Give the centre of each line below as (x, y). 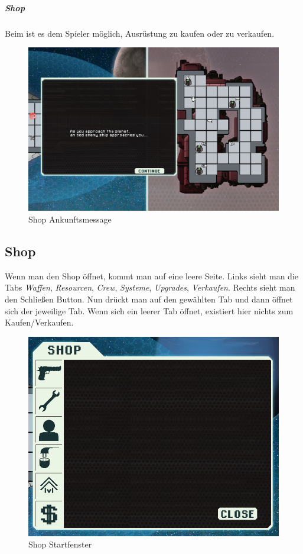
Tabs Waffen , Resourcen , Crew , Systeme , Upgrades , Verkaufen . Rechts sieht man (150, 287)
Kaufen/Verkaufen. (39, 322)
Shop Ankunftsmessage (70, 219)
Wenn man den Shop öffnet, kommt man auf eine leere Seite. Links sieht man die (151, 276)
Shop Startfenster (60, 544)
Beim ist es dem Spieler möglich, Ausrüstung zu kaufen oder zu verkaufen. (140, 33)
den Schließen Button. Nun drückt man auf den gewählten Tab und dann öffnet (149, 299)
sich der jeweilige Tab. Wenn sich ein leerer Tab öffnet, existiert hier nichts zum (149, 310)
